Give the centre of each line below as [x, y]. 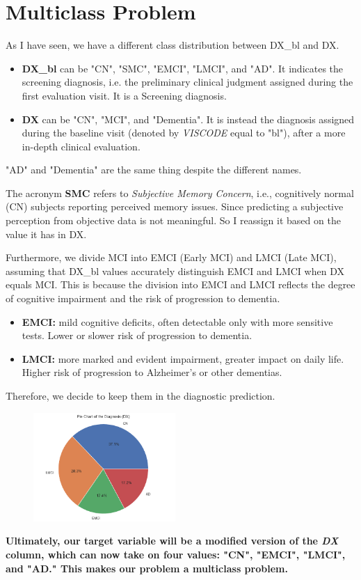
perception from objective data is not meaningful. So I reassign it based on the [173, 220]
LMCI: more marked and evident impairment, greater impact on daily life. [183, 358]
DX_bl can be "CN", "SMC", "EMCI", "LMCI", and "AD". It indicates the [183, 68]
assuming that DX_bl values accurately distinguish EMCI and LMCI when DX [175, 271]
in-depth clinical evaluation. [81, 146]
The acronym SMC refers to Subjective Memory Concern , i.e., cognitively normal [180, 193]
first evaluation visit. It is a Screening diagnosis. [124, 95]
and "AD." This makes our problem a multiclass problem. [147, 568]
